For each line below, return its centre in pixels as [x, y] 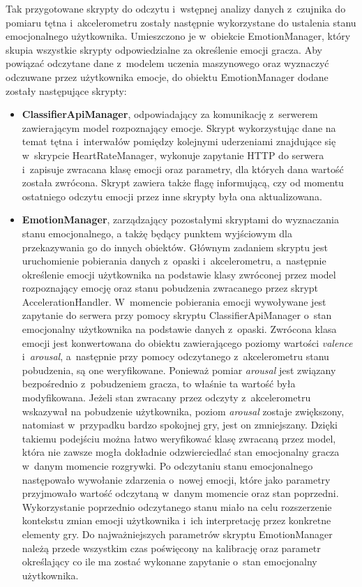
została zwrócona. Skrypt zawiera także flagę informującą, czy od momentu [183, 183]
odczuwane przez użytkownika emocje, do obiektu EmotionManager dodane [167, 76]
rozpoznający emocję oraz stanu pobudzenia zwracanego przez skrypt [170, 288]
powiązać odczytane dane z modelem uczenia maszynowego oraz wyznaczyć [167, 63]
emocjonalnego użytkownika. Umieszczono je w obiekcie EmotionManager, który [178, 36]
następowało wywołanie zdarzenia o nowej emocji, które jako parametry [176, 479]
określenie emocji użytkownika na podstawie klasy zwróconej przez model [179, 274]
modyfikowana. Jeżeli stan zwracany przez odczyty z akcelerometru [166, 397]
